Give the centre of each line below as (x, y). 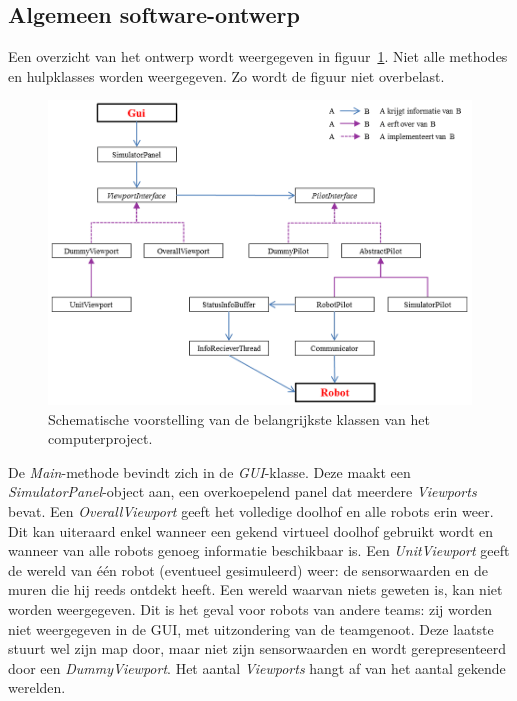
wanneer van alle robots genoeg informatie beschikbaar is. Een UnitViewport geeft (259, 550)
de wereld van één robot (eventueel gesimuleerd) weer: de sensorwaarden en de (248, 569)
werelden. (37, 687)
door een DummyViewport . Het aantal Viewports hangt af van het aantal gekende (257, 667)
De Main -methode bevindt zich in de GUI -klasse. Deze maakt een (209, 471)
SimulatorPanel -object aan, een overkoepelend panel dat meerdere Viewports (242, 491)
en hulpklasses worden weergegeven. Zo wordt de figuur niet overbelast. (226, 75)
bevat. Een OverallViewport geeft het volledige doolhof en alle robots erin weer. (251, 511)
